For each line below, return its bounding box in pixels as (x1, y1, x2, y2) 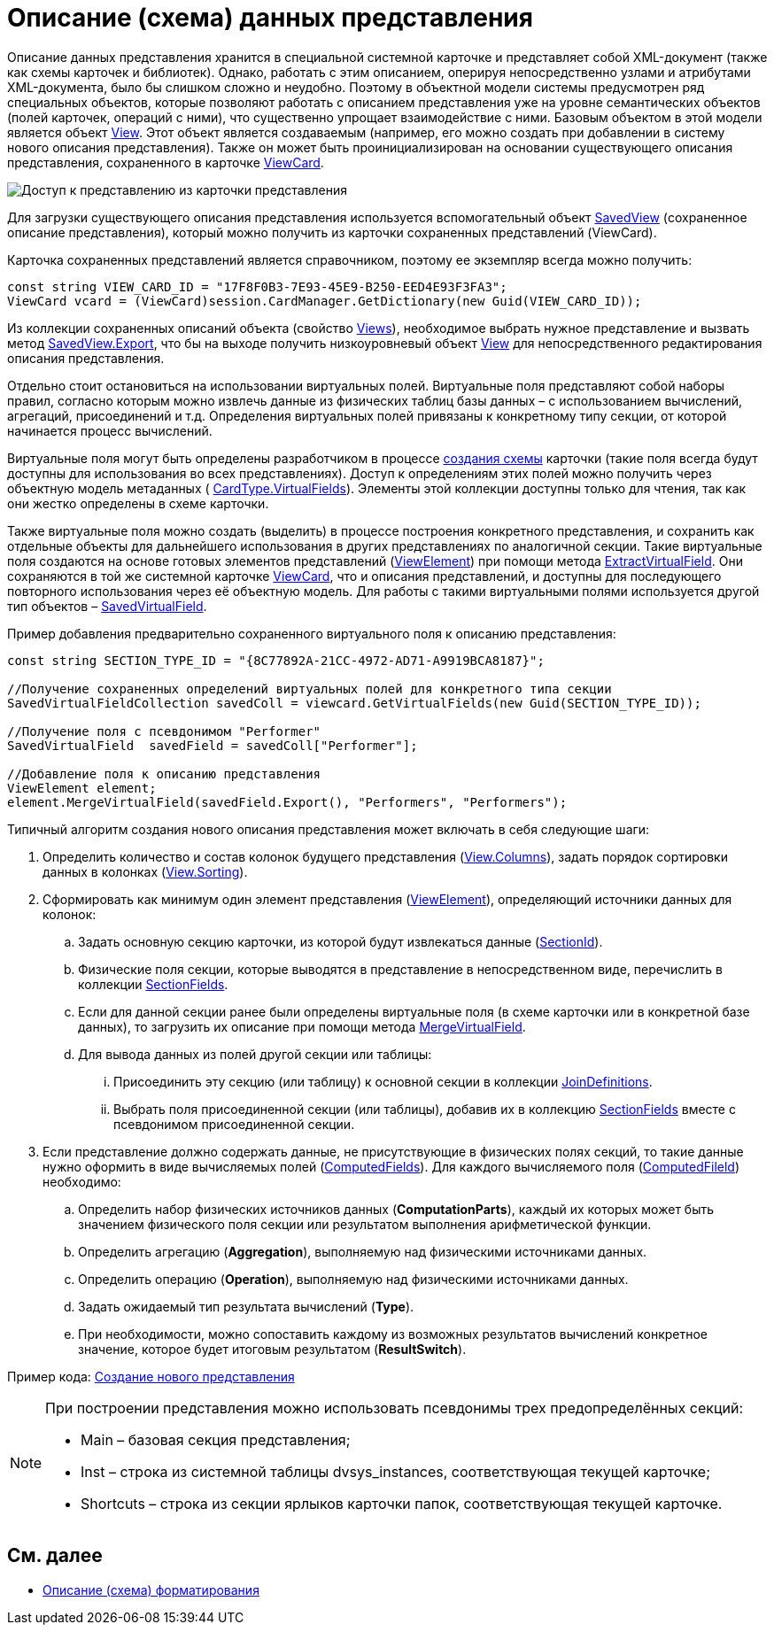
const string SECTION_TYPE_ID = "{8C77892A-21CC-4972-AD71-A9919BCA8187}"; (7, 653, 545, 668)
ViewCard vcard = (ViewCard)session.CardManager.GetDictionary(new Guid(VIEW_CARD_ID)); (7, 293, 642, 308)
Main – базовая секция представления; (81, 1430, 351, 1449)
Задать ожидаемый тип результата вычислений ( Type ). (78, 1298, 414, 1314)
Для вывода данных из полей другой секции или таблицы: (78, 1046, 432, 1062)
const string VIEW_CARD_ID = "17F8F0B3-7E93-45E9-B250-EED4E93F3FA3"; (7, 279, 507, 294)
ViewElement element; (7, 780, 157, 795)
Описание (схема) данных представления (7, 3, 533, 33)
